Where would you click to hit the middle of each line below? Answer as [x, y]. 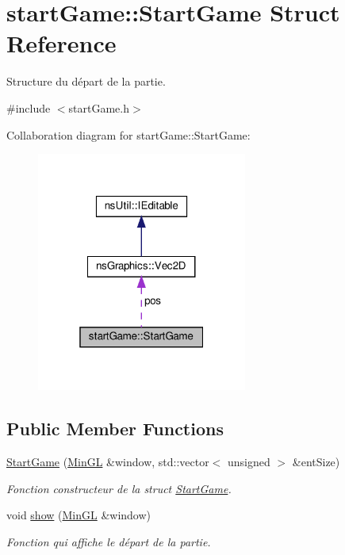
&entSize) [316, 462]
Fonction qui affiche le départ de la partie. [109, 542]
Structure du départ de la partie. [86, 81]
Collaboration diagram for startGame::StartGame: [128, 134]
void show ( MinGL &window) [79, 515]
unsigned [249, 462]
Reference [61, 43]
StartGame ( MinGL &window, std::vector [108, 462]
